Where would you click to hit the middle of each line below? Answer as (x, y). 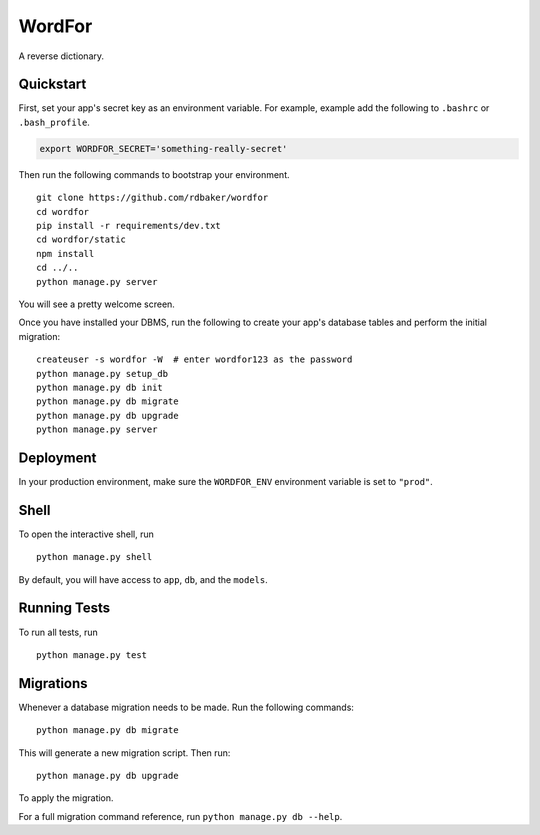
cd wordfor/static (81, 239)
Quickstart (52, 84)
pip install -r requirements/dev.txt (129, 225)
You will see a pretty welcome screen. (96, 304)
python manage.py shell (94, 557)
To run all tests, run (58, 632)
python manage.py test (92, 654)
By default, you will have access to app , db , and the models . (143, 579)
